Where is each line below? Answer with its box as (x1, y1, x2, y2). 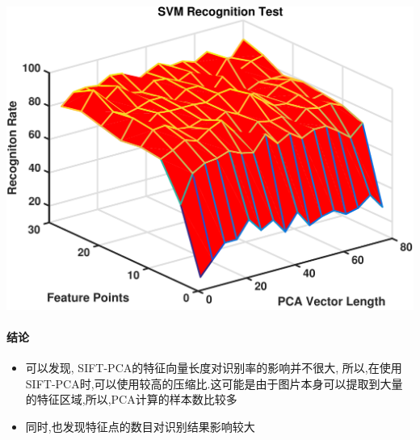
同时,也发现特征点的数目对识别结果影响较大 (25, 417, 255, 434)
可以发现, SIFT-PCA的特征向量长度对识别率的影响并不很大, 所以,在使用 (25, 358, 402, 375)
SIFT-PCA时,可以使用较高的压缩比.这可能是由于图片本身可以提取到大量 (25, 375, 403, 392)
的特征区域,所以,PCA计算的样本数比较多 (25, 391, 237, 408)
